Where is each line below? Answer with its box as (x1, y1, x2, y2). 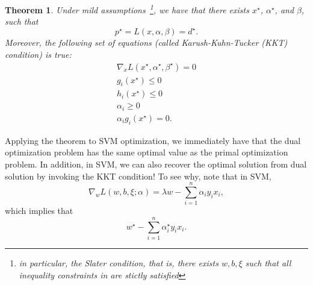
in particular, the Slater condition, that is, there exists (19, 256, 218, 269)
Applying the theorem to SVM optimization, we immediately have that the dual (5, 134, 301, 146)
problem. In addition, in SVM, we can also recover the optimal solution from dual (5, 157, 307, 170)
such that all (245, 256, 291, 269)
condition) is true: (5, 48, 72, 60)
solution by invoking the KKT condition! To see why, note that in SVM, (5, 169, 271, 182)
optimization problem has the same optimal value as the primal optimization (5, 146, 288, 158)
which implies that (5, 204, 73, 217)
